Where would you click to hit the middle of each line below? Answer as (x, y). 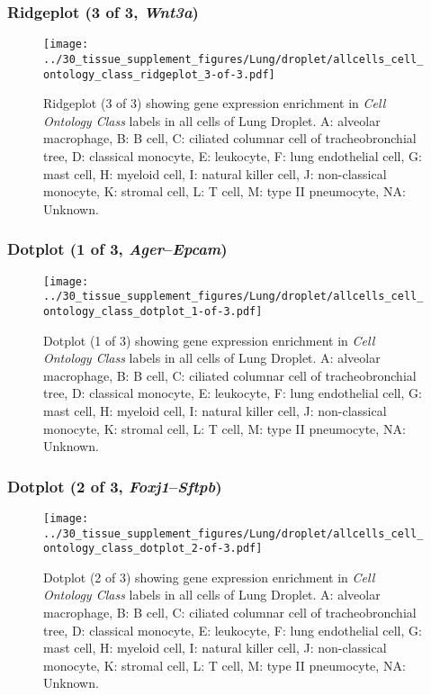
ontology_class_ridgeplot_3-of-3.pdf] (159, 74)
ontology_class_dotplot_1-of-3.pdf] (153, 311)
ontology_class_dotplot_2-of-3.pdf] (153, 549)
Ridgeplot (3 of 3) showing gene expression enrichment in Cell (215, 103)
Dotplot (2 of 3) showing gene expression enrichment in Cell (209, 577)
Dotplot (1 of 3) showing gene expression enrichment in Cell (209, 340)
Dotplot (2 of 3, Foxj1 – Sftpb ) (115, 486)
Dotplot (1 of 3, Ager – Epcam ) (117, 249)
